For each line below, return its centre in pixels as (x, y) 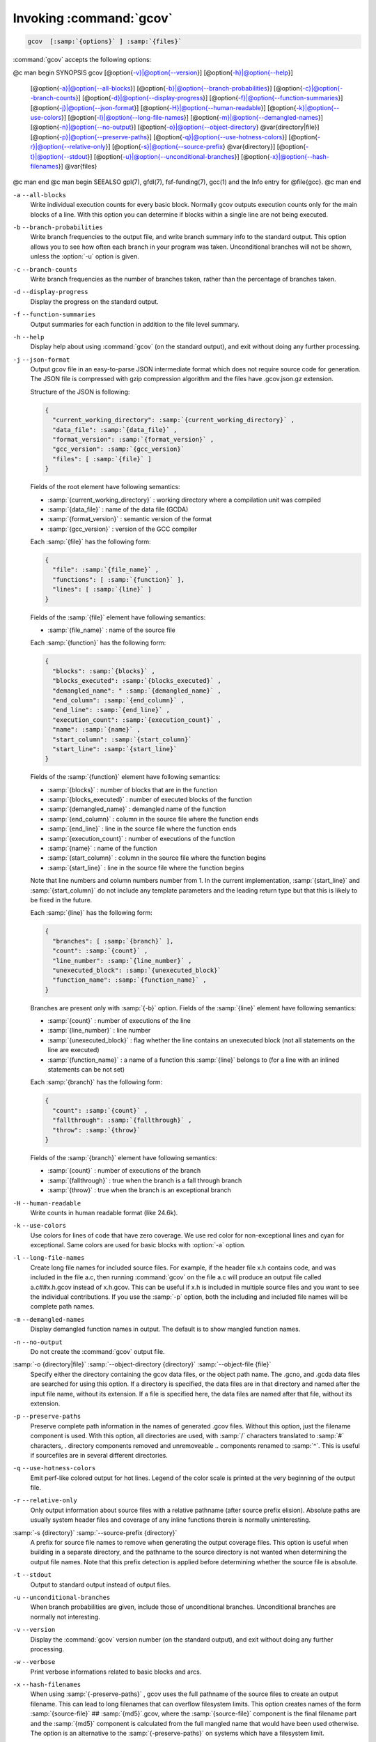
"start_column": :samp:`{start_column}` (122, 739)
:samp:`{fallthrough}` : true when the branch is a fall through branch (145, 1180)
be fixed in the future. (61, 900)
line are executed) (74, 1050)
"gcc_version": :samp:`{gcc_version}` (118, 449)
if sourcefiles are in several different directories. (99, 1455)
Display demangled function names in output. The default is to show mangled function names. (165, 1329)
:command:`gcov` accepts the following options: (82, 60)
